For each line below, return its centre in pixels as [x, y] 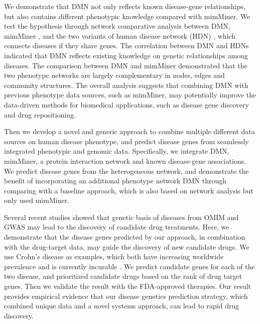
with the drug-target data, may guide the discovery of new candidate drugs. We [127, 246]
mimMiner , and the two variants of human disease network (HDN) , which [120, 35]
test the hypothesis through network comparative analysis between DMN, [117, 26]
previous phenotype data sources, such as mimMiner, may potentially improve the [130, 95]
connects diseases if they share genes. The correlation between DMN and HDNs [126, 45]
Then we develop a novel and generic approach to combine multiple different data [129, 131]
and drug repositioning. [40, 114]
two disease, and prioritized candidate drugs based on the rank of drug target [123, 276]
